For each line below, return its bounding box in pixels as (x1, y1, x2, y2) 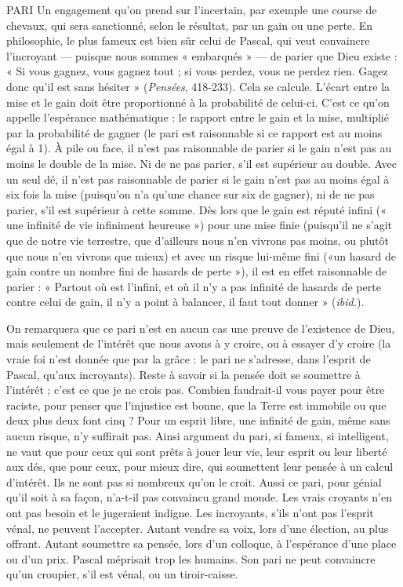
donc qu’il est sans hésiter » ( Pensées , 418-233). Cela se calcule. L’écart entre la (6, 78, 390, 94)
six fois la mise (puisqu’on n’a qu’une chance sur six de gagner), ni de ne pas (6, 186, 375, 202)
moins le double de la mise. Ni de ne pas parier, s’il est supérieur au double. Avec (6, 155, 397, 171)
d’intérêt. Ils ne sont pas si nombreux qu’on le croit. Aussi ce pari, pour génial (6, 473, 382, 490)
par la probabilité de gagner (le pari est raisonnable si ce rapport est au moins (6, 124, 383, 140)
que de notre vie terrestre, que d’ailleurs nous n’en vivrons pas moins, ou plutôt (6, 232, 389, 248)
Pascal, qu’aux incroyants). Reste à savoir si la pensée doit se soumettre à (6, 366, 361, 382)
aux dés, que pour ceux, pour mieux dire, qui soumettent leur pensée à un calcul (6, 458, 394, 475)
